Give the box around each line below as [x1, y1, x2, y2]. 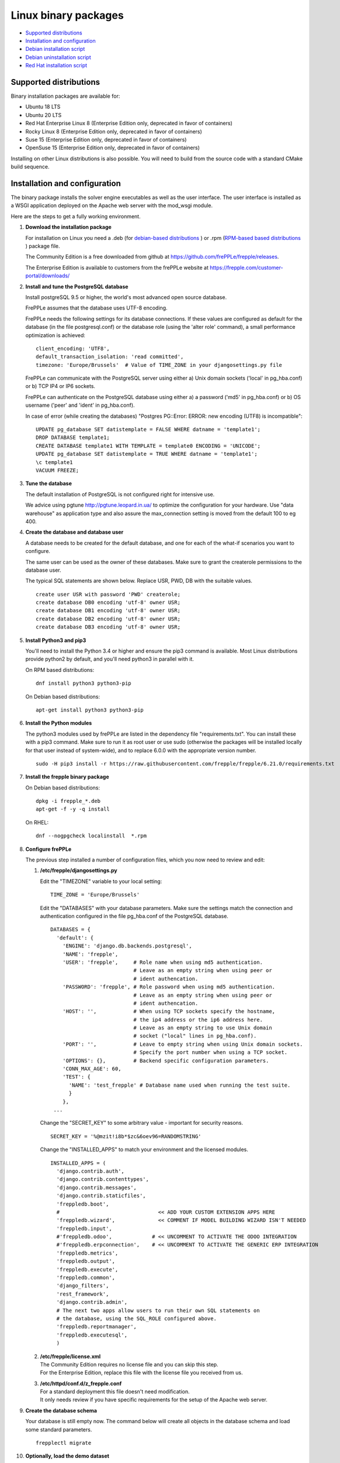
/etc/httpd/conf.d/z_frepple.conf [40, 1380, 122, 1387]
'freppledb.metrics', [56, 1249, 119, 1256]
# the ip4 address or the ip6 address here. [133, 1016, 263, 1023]
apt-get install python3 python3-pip [36, 706, 144, 713]
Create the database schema [25, 1407, 98, 1414]
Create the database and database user [25, 528, 124, 535]
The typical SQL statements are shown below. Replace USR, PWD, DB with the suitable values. [25, 577, 252, 585]
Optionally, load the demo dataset [25, 1452, 109, 1459]
